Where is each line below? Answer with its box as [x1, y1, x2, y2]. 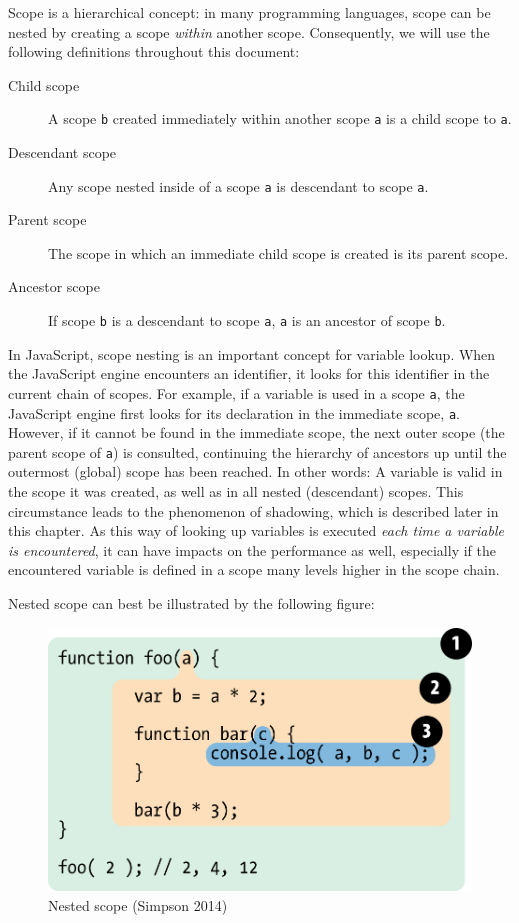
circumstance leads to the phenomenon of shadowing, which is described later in [8, 500, 499, 521]
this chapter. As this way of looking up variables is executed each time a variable [8, 520, 504, 541]
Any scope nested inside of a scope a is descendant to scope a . [48, 175, 429, 196]
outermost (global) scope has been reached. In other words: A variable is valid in [8, 461, 503, 482]
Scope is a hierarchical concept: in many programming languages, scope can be [8, 2, 491, 22]
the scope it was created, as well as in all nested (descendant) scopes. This [8, 481, 464, 502]
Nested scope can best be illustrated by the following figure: [8, 593, 375, 614]
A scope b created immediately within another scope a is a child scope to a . [48, 108, 512, 129]
